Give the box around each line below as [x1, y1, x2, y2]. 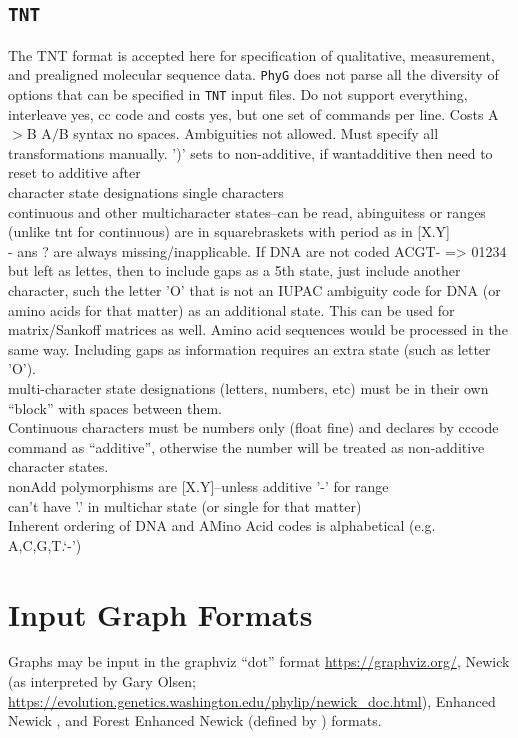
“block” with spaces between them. [8, 397, 223, 418]
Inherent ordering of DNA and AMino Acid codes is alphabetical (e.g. [8, 515, 436, 536]
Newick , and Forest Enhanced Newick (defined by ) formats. [8, 710, 382, 731]
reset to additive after [8, 162, 141, 183]
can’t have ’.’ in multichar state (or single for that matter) [8, 495, 362, 516]
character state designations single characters [8, 182, 284, 203]
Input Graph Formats [8, 593, 313, 634]
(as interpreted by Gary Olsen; [8, 671, 196, 692]
